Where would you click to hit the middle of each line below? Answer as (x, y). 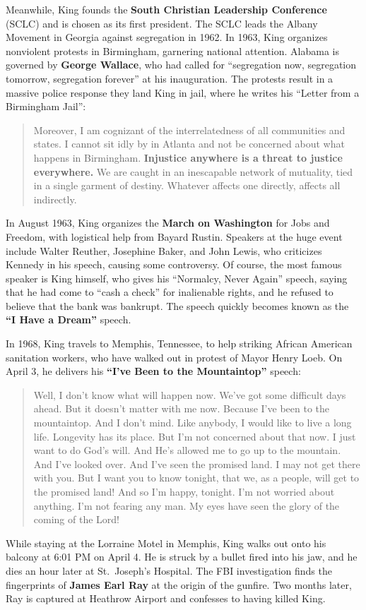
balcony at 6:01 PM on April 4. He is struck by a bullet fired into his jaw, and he (182, 557)
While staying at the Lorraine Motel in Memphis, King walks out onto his (166, 543)
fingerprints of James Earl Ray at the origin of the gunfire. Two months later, (179, 584)
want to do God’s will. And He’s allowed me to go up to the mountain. (187, 450)
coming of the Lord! (76, 519)
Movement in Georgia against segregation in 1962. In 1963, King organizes (167, 37)
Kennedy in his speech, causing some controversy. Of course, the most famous (174, 264)
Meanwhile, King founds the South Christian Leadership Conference (166, 9)
